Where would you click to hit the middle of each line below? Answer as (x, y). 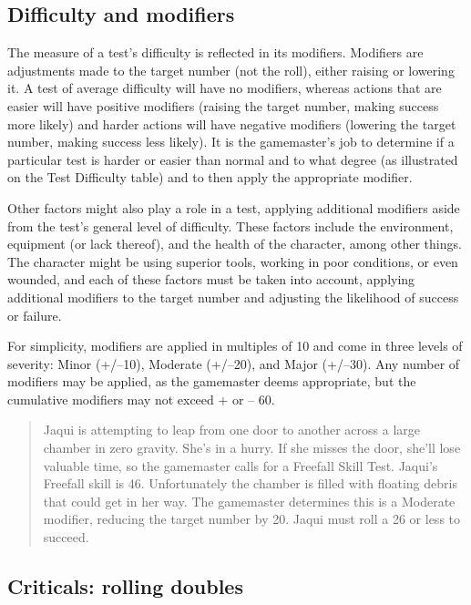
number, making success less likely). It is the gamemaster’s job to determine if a (231, 142)
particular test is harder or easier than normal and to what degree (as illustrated (233, 159)
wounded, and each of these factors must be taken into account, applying (211, 279)
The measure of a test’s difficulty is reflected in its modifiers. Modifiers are (215, 52)
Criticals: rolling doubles (125, 586)
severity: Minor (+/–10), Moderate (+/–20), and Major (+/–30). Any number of (234, 363)
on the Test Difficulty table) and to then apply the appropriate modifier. (210, 177)
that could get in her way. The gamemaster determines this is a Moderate (249, 501)
